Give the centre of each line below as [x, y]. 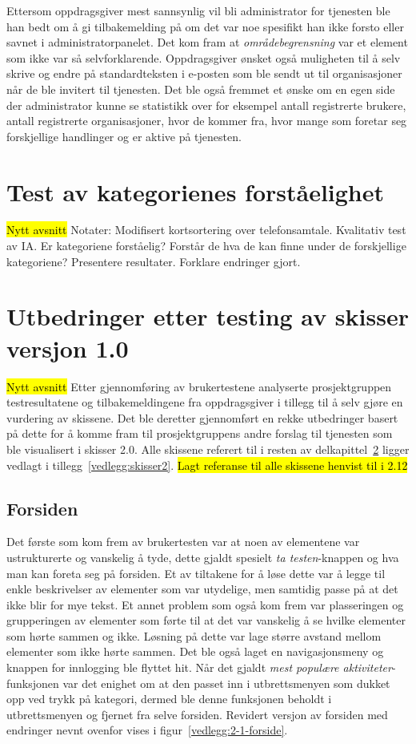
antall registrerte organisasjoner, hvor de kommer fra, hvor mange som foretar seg [207, 121]
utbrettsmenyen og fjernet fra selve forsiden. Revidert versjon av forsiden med [197, 714]
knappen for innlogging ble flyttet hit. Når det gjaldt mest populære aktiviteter [199, 667]
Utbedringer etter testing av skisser [208, 316]
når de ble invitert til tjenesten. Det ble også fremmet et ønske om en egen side [201, 89]
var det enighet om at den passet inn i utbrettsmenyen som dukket [226, 683]
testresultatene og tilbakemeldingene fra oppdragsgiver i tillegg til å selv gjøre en [205, 402]
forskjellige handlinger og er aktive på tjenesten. [124, 136]
